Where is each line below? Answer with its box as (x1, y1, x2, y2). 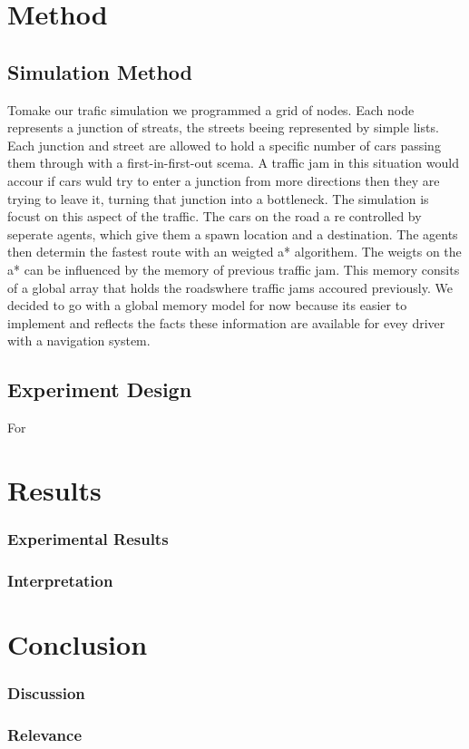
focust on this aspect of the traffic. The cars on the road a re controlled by (7, 207, 422, 226)
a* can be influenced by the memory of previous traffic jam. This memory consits (7, 259, 460, 278)
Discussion (7, 682, 85, 705)
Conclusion (7, 625, 148, 662)
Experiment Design (7, 375, 192, 404)
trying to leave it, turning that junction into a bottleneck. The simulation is (7, 189, 429, 208)
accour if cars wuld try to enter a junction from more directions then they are (7, 170, 440, 190)
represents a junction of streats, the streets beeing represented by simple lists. (7, 118, 439, 137)
